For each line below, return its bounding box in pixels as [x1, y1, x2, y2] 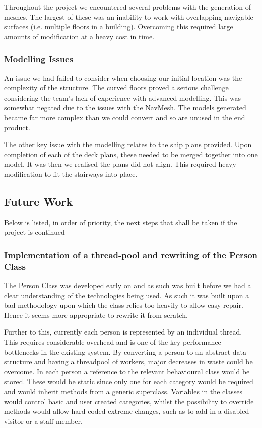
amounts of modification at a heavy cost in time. [4, 31, 155, 41]
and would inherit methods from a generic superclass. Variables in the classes [4, 386, 242, 396]
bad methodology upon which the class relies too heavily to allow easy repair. [4, 300, 243, 310]
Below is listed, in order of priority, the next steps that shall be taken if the [4, 217, 237, 227]
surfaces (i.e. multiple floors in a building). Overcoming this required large [4, 21, 233, 32]
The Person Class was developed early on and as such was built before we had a [4, 280, 251, 291]
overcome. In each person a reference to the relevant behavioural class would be [4, 366, 250, 376]
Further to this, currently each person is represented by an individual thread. [4, 326, 242, 337]
